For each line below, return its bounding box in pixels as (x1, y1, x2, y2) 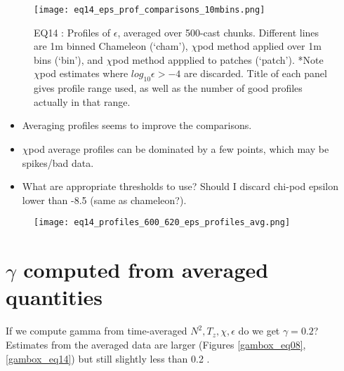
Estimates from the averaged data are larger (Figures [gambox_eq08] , (6, 337, 306, 351)
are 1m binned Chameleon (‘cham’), (34, 39, 188, 53)
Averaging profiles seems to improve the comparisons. (22, 118, 252, 133)
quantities (6, 283, 102, 311)
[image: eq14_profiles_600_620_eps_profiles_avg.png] (34, 217, 291, 228)
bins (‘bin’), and (34, 52, 103, 67)
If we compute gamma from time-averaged (6, 323, 187, 338)
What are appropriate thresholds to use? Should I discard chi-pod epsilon (22, 179, 338, 194)
